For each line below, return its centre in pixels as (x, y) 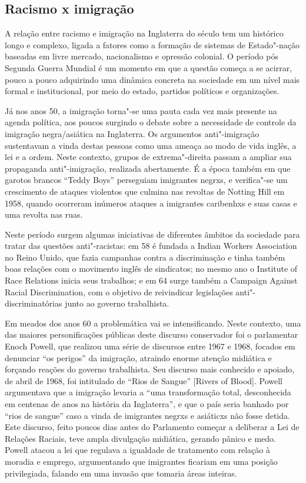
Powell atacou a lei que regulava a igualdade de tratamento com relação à (137, 450)
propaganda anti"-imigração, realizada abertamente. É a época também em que (148, 168)
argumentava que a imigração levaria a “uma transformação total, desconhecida (148, 392)
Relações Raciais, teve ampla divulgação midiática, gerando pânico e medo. (140, 438)
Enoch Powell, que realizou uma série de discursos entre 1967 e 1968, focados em (150, 346)
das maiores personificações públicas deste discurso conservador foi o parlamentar (152, 334)
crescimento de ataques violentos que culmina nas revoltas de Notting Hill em (145, 191)
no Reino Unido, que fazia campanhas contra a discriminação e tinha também (145, 257)
